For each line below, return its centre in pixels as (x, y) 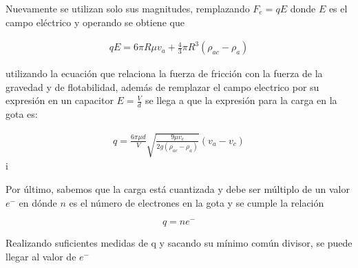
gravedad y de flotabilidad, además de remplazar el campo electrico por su (162, 86)
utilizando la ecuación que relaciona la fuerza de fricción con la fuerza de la (164, 73)
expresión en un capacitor (60, 100)
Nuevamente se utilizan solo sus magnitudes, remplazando (128, 8)
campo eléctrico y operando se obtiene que (95, 22)
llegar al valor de (41, 256)
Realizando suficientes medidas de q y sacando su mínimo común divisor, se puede (179, 243)
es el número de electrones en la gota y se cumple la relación (197, 202)
